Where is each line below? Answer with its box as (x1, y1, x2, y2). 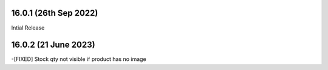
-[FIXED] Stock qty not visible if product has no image (11, 56, 146, 63)
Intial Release (11, 24, 45, 31)
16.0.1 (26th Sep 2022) (11, 8, 98, 18)
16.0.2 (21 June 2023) (11, 40, 95, 50)
